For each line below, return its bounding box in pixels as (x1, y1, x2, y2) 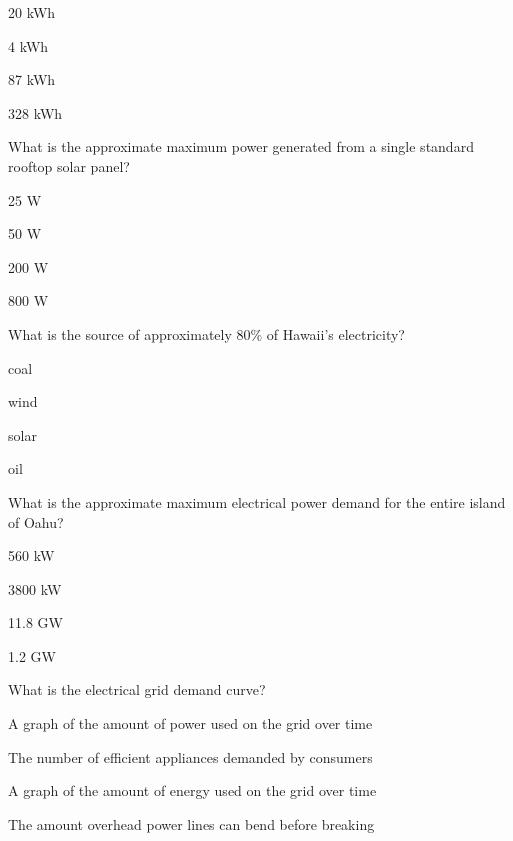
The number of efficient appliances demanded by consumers (8, 746, 373, 767)
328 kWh (8, 102, 63, 123)
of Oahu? (8, 511, 64, 532)
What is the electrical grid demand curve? (8, 679, 266, 700)
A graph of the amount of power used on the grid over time (8, 713, 373, 734)
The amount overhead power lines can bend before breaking (8, 813, 375, 834)
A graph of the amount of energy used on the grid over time (8, 780, 377, 801)
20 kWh (8, 2, 56, 22)
